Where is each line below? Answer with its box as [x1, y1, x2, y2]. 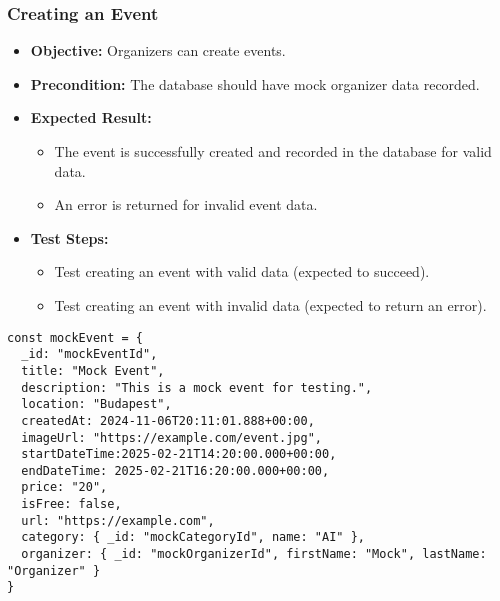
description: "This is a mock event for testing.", [21, 380, 373, 395]
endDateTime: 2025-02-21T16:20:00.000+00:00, [21, 463, 330, 478]
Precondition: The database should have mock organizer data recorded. [30, 73, 480, 94]
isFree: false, [21, 497, 122, 512]
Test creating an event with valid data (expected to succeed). [54, 261, 430, 282]
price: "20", [21, 480, 108, 495]
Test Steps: [30, 227, 109, 248]
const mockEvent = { [7, 330, 144, 345]
